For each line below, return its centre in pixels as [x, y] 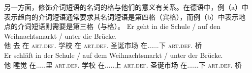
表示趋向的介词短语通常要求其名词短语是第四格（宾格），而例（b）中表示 [121, 16]
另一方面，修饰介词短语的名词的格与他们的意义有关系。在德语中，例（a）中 [126, 7]
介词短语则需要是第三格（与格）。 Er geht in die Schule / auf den [119, 26]
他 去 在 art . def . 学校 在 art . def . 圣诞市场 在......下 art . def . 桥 [103, 45]
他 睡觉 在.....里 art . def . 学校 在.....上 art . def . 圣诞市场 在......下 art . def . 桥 [123, 64]
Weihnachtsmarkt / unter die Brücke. [61, 36]
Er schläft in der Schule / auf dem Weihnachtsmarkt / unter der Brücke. [113, 55]
